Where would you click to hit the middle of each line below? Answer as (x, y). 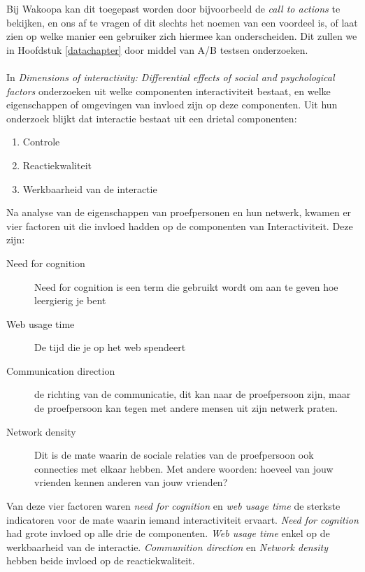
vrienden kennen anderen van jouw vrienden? (131, 482)
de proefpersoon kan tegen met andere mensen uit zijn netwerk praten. (186, 408)
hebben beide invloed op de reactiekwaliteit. (101, 560)
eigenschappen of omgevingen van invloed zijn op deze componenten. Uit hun (172, 105)
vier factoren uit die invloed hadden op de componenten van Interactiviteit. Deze (180, 226)
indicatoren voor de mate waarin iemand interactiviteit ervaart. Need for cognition (182, 519)
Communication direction (61, 370)
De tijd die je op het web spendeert (110, 347)
